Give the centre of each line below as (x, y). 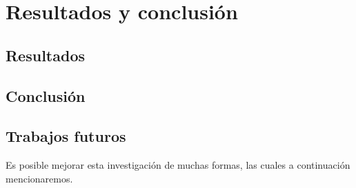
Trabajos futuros (66, 136)
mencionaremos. (39, 178)
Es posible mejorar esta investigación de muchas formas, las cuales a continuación (178, 165)
